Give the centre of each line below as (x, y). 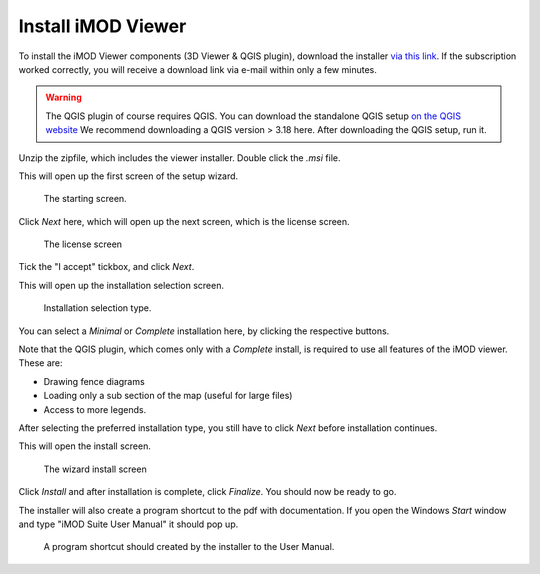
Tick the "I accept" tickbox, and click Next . (106, 267)
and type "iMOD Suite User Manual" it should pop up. (128, 524)
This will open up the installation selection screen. (121, 285)
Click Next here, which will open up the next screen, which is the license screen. (184, 221)
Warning (63, 97)
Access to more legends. (95, 409)
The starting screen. (85, 199)
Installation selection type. (97, 308)
